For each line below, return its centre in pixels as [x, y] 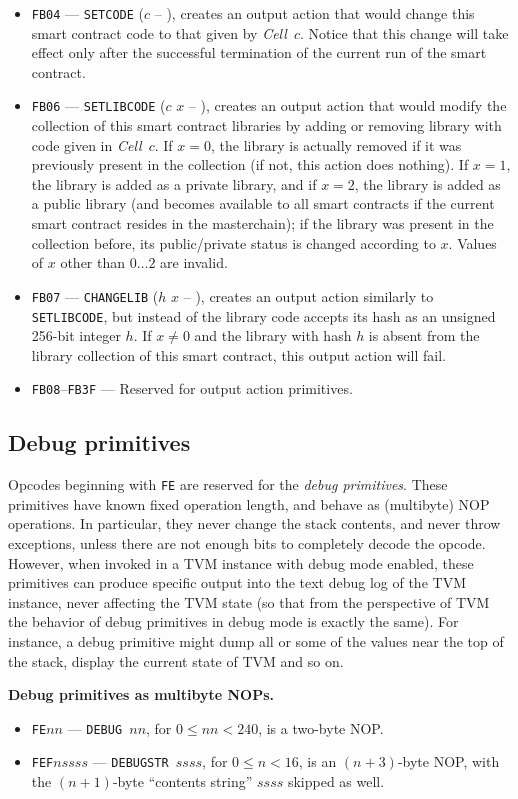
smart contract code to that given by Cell [159, 32]
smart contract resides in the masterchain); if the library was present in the [262, 223]
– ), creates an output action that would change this [314, 13]
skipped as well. [336, 781]
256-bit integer [76, 335]
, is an [317, 761]
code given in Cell [86, 144]
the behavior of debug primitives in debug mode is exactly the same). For [233, 621]
